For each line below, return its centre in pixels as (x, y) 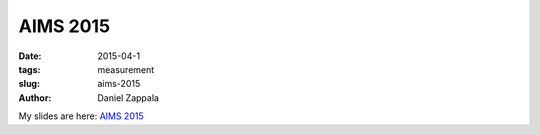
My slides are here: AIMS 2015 (81, 116)
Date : (30, 56)
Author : (35, 97)
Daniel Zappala (128, 97)
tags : (29, 69)
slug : (29, 84)
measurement (126, 69)
